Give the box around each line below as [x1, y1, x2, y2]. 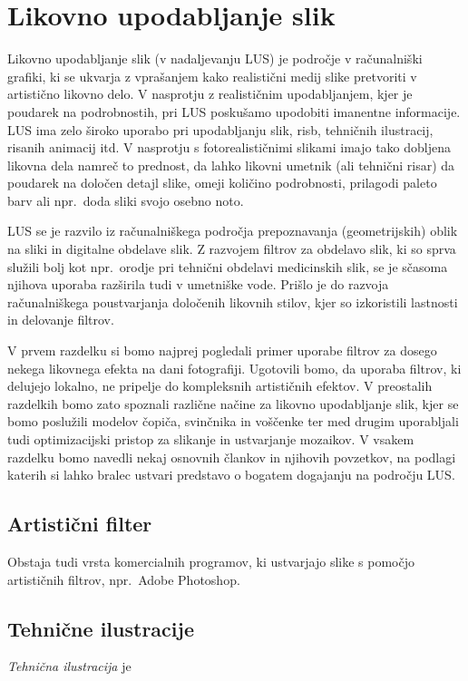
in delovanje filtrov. [7, 310, 114, 329]
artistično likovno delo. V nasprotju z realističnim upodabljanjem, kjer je [7, 84, 413, 103]
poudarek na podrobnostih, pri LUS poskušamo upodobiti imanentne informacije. [7, 102, 461, 121]
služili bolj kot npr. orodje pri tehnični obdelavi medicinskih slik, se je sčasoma [7, 257, 448, 276]
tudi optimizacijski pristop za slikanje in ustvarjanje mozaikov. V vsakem [7, 430, 414, 448]
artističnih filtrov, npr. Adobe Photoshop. [7, 569, 240, 589]
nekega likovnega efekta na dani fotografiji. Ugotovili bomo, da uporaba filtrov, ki [7, 358, 462, 377]
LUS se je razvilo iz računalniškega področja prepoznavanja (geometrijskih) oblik [7, 221, 458, 240]
